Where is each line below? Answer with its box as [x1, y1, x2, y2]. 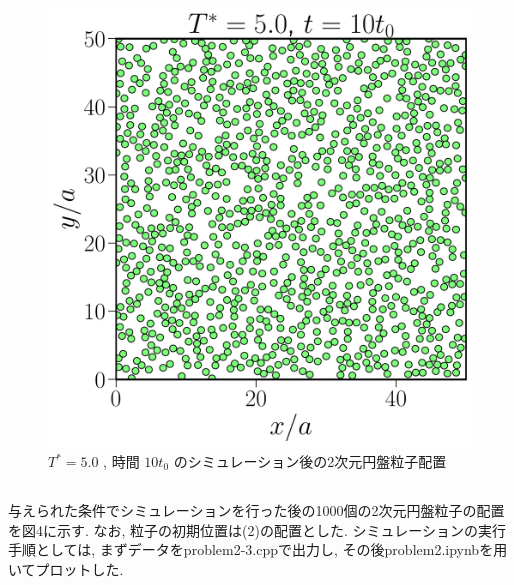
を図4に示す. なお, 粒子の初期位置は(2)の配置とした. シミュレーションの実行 [8, 519, 506, 540]
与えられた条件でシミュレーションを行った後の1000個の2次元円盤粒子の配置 [8, 500, 505, 521]
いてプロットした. [8, 558, 124, 579]
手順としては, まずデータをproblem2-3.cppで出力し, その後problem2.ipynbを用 [8, 539, 508, 560]
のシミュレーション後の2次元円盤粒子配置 [173, 451, 447, 472]
